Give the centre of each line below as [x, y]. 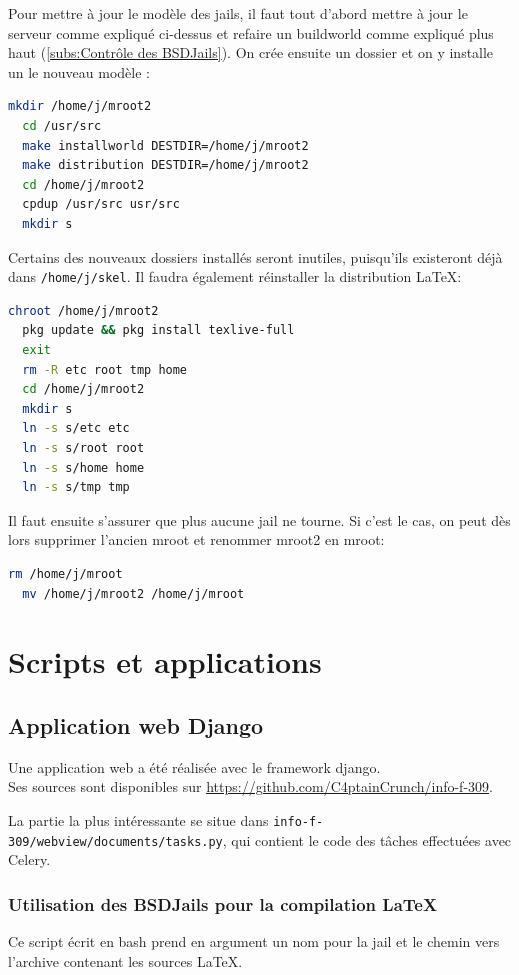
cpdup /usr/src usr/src [101, 204]
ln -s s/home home [83, 467]
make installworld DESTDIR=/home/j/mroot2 [165, 145]
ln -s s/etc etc [76, 428]
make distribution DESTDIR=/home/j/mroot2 [165, 165]
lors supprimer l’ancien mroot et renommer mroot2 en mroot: [196, 539]
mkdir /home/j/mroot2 [80, 106]
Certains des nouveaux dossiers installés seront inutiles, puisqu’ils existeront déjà [255, 256]
